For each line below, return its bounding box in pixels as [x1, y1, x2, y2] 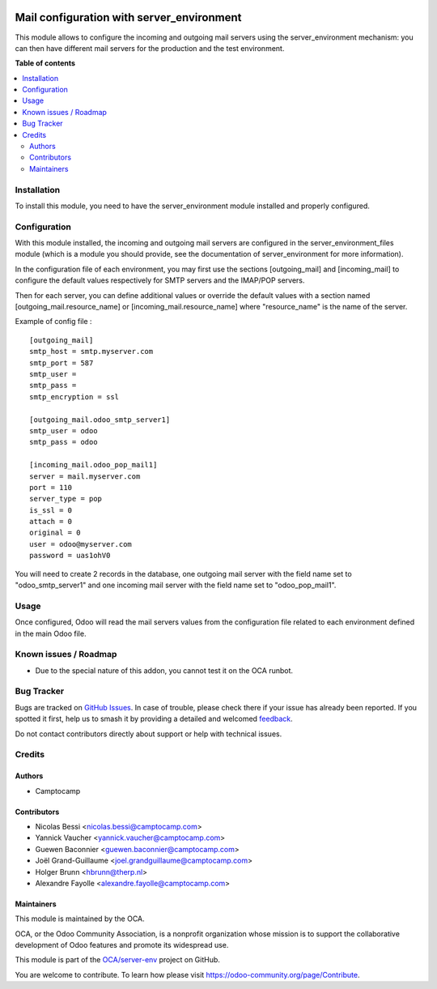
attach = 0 [29, 517, 73, 526]
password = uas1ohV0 [29, 551, 111, 561]
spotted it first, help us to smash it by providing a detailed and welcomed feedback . [15, 714, 293, 724]
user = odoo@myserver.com [29, 539, 133, 548]
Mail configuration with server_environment [15, 11, 242, 24]
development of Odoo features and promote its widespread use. [15, 940, 229, 950]
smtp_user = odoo [29, 426, 98, 435]
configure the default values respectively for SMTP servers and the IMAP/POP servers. [15, 275, 305, 285]
